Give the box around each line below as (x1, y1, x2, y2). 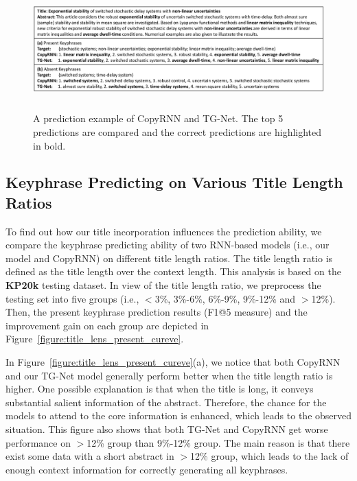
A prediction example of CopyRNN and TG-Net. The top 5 (33, 111, 284, 126)
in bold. (33, 138, 66, 152)
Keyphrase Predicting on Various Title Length (5, 172, 343, 193)
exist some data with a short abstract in (5, 449, 174, 463)
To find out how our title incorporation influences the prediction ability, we (5, 224, 322, 238)
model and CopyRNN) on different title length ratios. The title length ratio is (5, 250, 333, 265)
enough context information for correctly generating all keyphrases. (5, 462, 288, 476)
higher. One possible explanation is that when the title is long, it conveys (5, 382, 314, 396)
